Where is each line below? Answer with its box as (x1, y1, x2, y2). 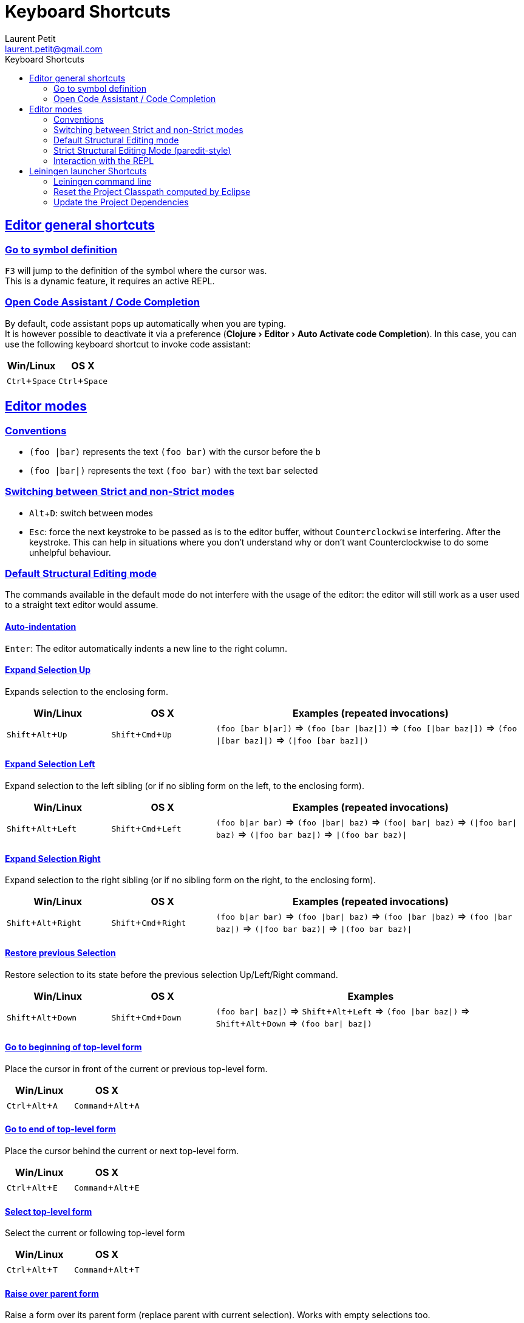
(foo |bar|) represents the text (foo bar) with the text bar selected (29, 465, 318, 476)
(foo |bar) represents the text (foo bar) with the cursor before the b (29, 446, 321, 457)
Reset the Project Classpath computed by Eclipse (53, 186, 251, 197)
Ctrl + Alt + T (7, 1263, 58, 1276)
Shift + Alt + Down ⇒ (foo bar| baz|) (216, 1016, 372, 1029)
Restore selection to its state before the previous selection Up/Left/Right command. (5, 969, 338, 980)
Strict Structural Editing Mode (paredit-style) (53, 145, 231, 156)
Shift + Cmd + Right (111, 916, 186, 929)
